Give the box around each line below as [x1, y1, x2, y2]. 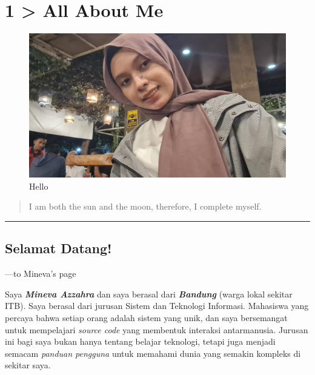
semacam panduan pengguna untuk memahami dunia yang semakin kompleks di [5, 347, 301, 359]
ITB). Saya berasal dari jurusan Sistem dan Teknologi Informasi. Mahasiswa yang [5, 299, 309, 312]
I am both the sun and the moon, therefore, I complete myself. [28, 200, 262, 213]
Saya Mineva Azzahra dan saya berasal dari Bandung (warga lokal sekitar [5, 287, 293, 300]
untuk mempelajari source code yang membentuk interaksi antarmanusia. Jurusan [5, 323, 308, 336]
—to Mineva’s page [5, 267, 76, 280]
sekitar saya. [5, 359, 51, 371]
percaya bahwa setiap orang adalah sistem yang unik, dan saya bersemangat [5, 311, 288, 324]
